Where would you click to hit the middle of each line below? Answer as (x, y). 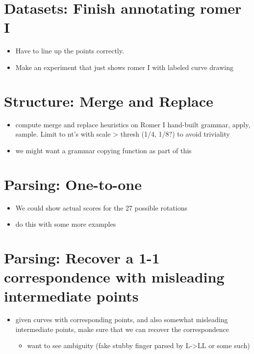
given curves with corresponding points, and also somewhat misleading (122, 319)
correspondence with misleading (114, 277)
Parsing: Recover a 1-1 (82, 257)
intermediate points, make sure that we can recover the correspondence (122, 329)
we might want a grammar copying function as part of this (103, 150)
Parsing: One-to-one (73, 184)
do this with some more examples (66, 224)
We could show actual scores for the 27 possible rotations (101, 207)
